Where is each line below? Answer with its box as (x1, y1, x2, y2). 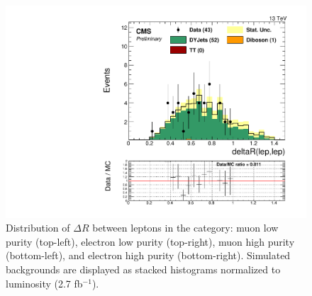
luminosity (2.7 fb (6, 275, 83, 290)
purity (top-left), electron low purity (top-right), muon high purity (6, 234, 295, 249)
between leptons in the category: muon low (92, 220, 279, 235)
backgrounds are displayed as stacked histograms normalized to (6, 262, 281, 277)
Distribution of (6, 220, 70, 235)
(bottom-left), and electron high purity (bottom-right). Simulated (6, 248, 291, 263)
